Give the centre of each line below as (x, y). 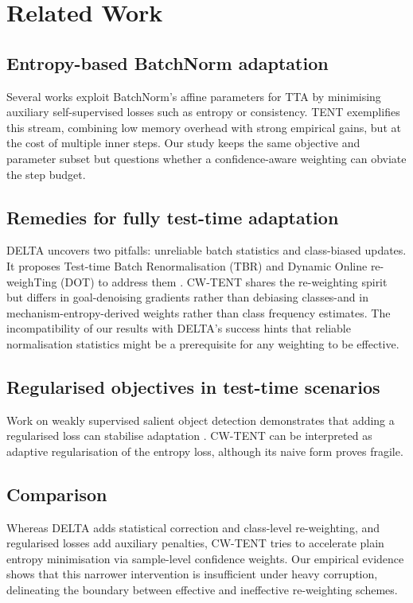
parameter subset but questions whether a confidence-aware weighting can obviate (206, 158)
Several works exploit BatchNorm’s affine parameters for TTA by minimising (194, 96)
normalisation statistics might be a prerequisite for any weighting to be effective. (203, 343)
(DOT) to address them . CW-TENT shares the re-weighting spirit (224, 281)
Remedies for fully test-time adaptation (173, 217)
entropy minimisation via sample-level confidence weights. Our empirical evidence (205, 558)
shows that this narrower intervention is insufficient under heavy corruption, (192, 574)
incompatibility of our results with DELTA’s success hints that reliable (179, 328)
